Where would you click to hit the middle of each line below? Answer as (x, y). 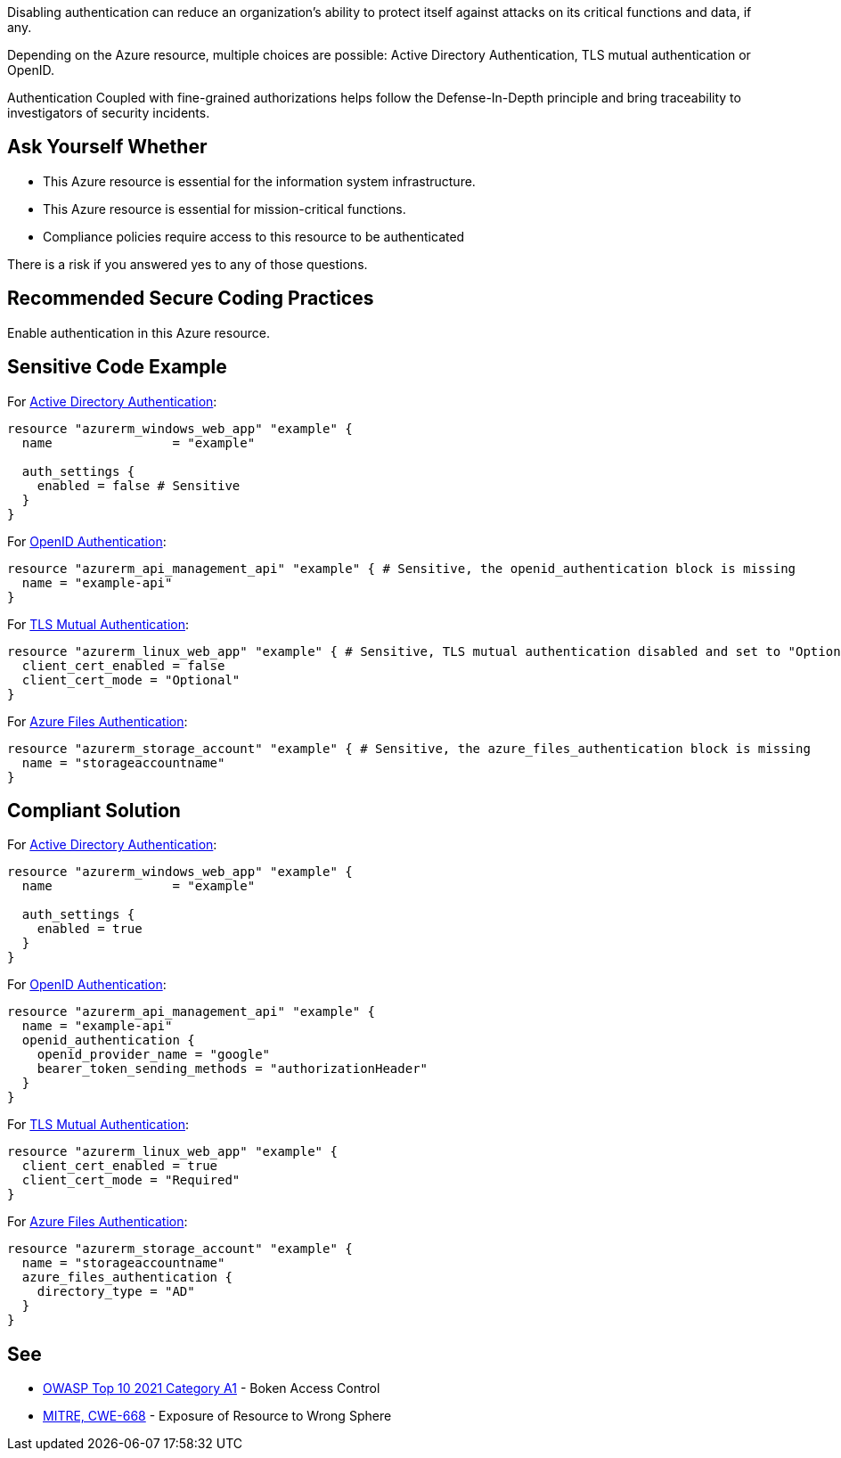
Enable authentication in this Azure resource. (139, 332)
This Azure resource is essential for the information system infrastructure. (259, 181)
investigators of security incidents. (109, 113)
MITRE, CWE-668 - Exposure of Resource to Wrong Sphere (217, 1416)
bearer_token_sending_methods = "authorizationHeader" (233, 1069)
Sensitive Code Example (117, 367)
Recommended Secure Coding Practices (191, 299)
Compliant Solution (94, 810)
